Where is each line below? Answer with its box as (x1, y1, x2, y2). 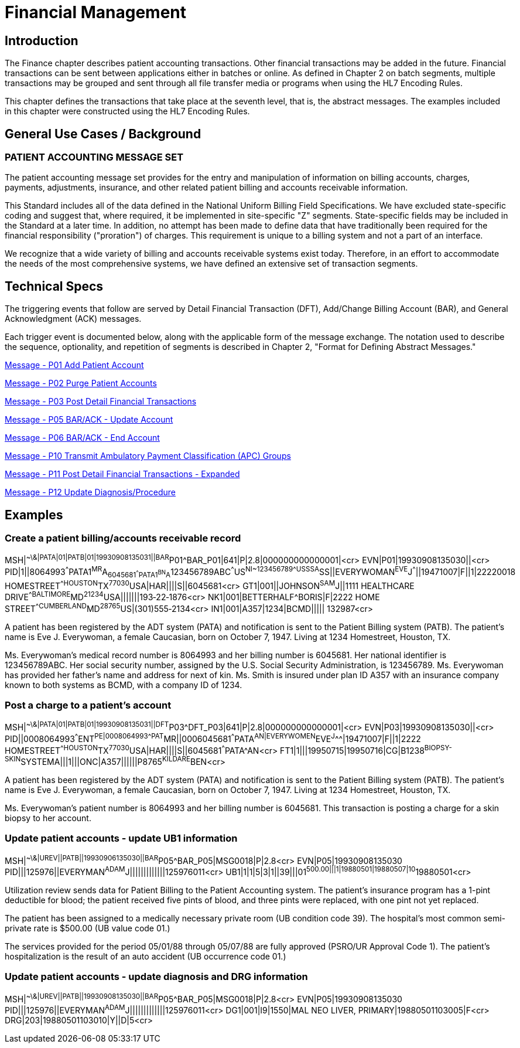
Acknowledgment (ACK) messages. (5, 314, 142, 324)
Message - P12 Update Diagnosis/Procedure (5, 487, 176, 498)
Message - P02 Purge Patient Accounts (5, 378, 157, 389)
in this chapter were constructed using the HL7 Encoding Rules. (5, 106, 250, 117)
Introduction (5, 33, 78, 48)
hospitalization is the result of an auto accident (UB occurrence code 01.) (5, 951, 286, 961)
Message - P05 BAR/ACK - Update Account (5, 414, 173, 425)
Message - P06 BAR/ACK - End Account (5, 433, 160, 443)
